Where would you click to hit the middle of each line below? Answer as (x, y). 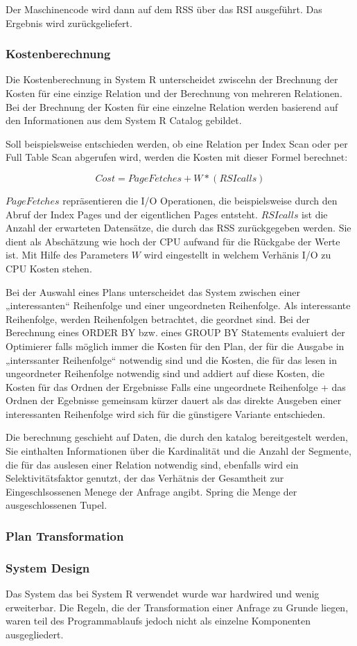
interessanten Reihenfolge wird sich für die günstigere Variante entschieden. (166, 413)
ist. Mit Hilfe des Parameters (67, 255)
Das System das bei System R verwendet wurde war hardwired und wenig (163, 594)
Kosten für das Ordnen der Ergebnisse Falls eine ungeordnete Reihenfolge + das (176, 386)
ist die (315, 214)
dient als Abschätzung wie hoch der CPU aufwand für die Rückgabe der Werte (173, 241)
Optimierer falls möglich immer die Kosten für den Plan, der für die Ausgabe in (175, 346)
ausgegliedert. (35, 634)
